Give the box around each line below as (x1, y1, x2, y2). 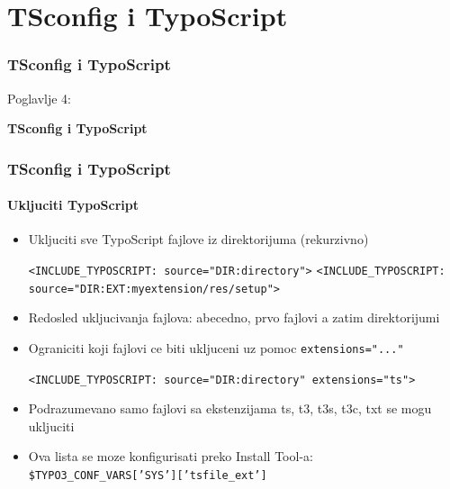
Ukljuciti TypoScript (7, 195, 139, 214)
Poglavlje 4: (7, 88, 71, 107)
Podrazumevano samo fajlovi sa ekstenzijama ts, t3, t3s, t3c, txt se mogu (28, 399, 432, 418)
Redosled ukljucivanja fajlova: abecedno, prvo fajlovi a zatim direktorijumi (28, 308, 440, 327)
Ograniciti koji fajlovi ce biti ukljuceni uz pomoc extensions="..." (28, 338, 404, 357)
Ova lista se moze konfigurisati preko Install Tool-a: (28, 447, 313, 466)
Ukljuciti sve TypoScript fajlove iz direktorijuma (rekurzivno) (28, 230, 369, 249)
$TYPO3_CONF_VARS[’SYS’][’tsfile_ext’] (28, 469, 267, 483)
